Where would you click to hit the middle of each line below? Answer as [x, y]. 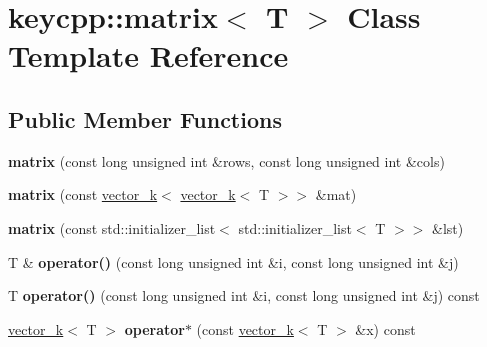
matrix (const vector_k [83, 194]
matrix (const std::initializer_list [112, 227]
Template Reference [148, 55]
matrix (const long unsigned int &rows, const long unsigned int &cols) [226, 160]
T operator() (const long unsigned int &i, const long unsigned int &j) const [244, 295]
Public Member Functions [145, 118]
